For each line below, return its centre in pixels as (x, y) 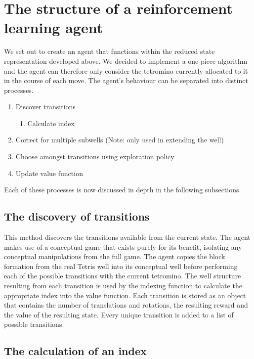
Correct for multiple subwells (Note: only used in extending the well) (120, 140)
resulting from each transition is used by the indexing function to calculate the (123, 286)
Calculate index (51, 123)
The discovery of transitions (77, 216)
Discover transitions (45, 107)
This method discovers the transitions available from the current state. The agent (127, 237)
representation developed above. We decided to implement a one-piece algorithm (126, 61)
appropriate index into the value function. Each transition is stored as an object (125, 295)
